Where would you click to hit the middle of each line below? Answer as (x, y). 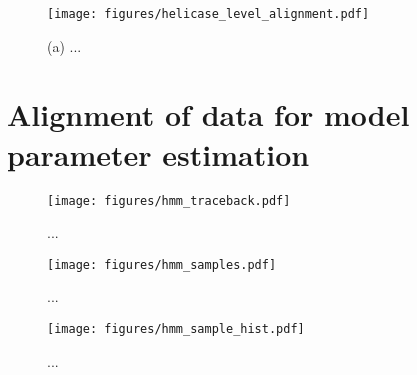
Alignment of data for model (208, 114)
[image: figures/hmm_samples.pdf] (162, 264)
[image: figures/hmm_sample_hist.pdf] (176, 329)
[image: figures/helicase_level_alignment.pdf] (208, 14)
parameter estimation (158, 153)
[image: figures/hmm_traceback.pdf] (169, 200)
